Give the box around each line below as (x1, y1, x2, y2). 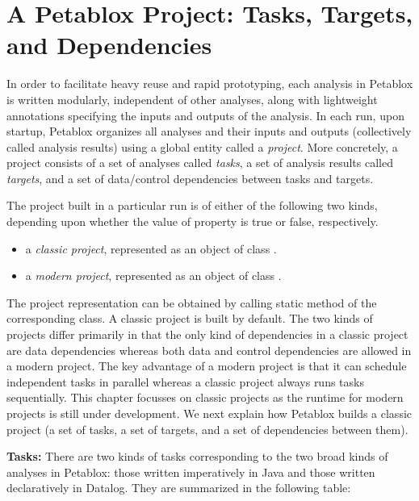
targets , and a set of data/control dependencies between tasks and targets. (6, 169, 374, 186)
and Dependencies (6, 28, 212, 61)
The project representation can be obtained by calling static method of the (6, 294, 377, 311)
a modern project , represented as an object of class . (25, 267, 282, 284)
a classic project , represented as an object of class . (25, 240, 277, 257)
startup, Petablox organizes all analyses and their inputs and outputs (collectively (6, 123, 412, 140)
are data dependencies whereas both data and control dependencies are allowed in (6, 341, 412, 358)
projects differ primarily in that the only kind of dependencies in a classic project (6, 326, 409, 343)
